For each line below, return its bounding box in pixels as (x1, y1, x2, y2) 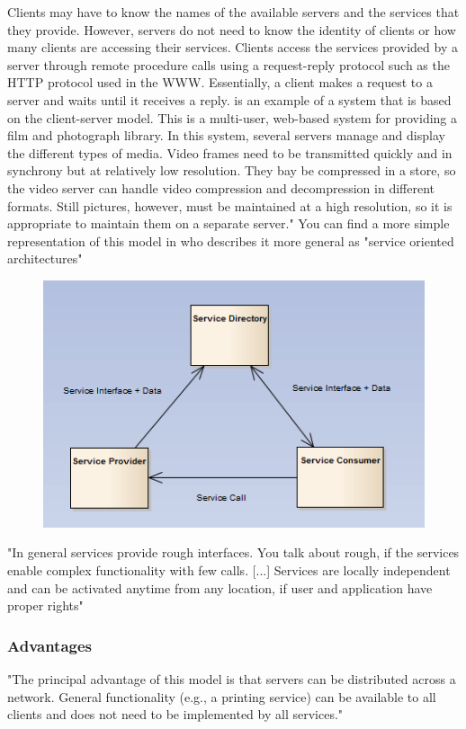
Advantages (7, 634, 93, 656)
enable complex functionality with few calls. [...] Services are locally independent (7, 561, 451, 580)
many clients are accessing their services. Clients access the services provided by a (7, 38, 458, 57)
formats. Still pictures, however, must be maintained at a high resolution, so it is (7, 196, 453, 215)
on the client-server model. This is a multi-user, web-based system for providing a (7, 108, 458, 127)
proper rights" (7, 596, 84, 615)
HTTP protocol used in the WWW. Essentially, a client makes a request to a (7, 73, 433, 92)
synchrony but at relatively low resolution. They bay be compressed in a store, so (7, 161, 456, 180)
